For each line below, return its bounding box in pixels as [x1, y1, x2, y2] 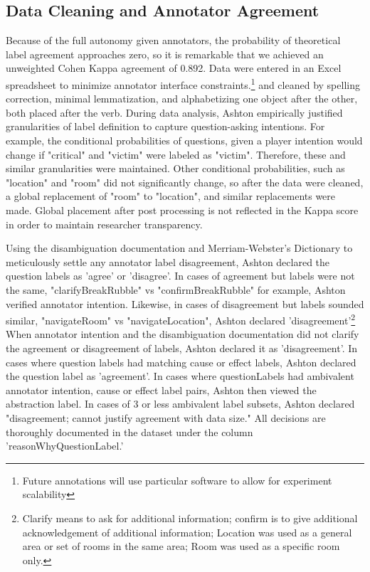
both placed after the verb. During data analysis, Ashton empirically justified [6, 105, 343, 120]
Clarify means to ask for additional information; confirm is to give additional [22, 510, 358, 525]
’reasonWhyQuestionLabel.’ [6, 438, 124, 453]
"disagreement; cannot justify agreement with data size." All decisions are [6, 410, 326, 425]
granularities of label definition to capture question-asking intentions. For [6, 119, 325, 134]
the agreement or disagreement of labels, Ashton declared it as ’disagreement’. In [6, 340, 358, 355]
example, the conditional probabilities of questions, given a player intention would [6, 133, 363, 148]
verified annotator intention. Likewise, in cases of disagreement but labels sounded [6, 296, 364, 311]
